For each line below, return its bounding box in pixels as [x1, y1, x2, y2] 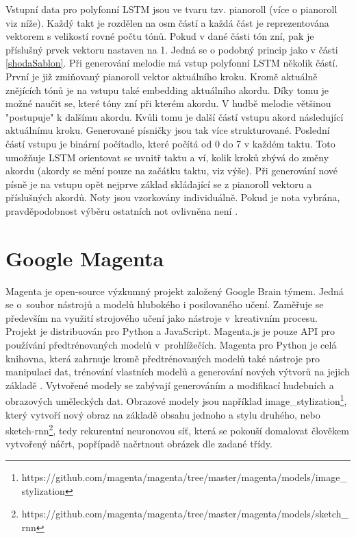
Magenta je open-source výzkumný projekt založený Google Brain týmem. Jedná [5, 283, 344, 298]
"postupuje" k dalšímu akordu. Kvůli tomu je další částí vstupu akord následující [5, 109, 344, 124]
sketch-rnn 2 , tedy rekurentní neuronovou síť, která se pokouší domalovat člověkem [5, 421, 349, 437]
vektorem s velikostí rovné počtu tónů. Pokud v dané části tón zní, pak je [5, 29, 314, 43]
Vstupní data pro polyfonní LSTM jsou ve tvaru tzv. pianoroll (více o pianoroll [5, 2, 338, 16]
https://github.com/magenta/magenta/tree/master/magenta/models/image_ [21, 470, 347, 484]
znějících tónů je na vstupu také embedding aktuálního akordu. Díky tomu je [5, 82, 329, 97]
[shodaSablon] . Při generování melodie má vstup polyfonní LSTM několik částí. [5, 56, 338, 70]
